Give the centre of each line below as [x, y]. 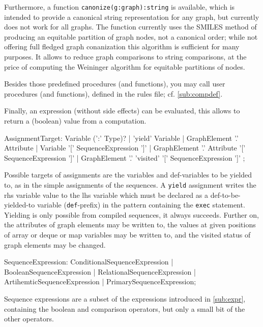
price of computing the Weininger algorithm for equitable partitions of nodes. [125, 66]
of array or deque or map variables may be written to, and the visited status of [127, 235]
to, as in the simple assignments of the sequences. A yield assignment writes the [130, 184]
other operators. [29, 319]
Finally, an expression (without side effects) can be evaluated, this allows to [122, 111]
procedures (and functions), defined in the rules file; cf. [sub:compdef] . [113, 93]
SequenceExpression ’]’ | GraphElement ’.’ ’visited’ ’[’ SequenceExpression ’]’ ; [125, 157]
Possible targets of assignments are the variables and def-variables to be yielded [128, 175]
